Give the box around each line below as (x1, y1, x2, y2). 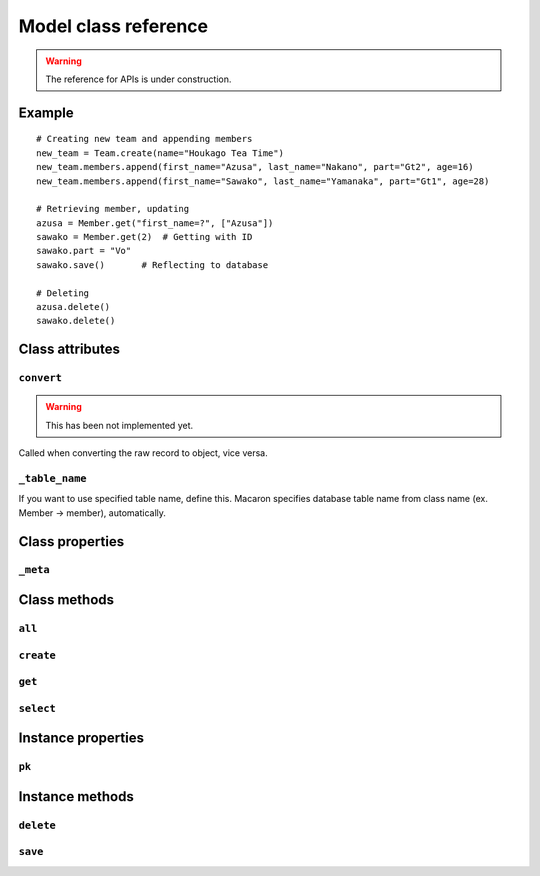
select (18, 701, 57, 715)
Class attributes (18, 341, 120, 358)
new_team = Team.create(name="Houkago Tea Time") (36, 147, 285, 159)
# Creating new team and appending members (36, 133, 253, 145)
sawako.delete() (36, 315, 116, 327)
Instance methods (18, 788, 134, 805)
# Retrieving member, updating (36, 203, 190, 215)
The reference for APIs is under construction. (45, 73, 232, 85)
